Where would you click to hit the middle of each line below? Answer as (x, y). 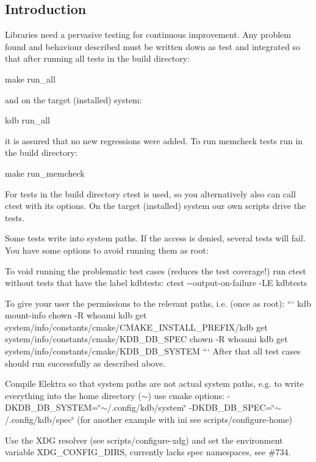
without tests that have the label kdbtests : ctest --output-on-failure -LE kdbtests (156, 283)
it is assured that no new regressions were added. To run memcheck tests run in (154, 140)
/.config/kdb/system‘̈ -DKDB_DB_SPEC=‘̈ (191, 407)
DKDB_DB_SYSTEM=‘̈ (53, 407)
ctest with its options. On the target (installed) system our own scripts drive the (156, 206)
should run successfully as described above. (85, 363)
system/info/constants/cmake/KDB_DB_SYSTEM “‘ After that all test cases (153, 351)
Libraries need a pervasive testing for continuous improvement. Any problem (148, 35)
